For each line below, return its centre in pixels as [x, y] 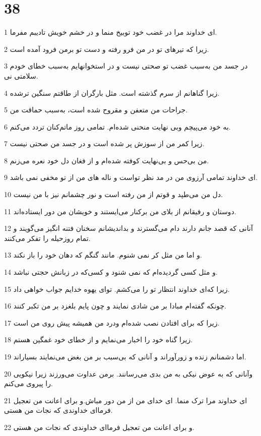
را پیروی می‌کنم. [28, 383]
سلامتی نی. [21, 75]
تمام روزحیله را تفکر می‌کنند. [47, 238]
